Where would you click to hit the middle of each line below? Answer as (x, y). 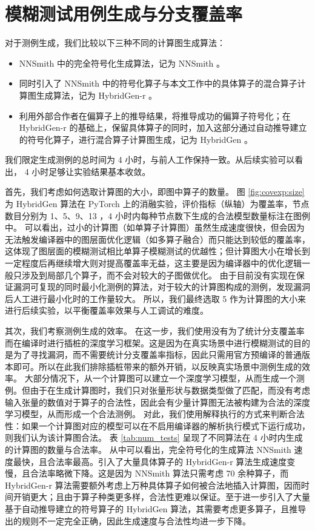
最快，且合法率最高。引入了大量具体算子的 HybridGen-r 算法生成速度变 (154, 461)
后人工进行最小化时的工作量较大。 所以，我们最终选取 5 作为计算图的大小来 (155, 298)
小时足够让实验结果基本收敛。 (91, 171)
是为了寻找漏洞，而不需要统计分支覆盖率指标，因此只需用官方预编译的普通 (153, 355)
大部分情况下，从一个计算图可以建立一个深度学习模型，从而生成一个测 (164, 378)
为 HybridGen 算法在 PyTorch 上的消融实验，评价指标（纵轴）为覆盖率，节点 (157, 204)
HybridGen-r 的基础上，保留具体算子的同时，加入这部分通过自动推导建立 (163, 127)
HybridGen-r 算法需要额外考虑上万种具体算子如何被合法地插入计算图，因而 (153, 485)
